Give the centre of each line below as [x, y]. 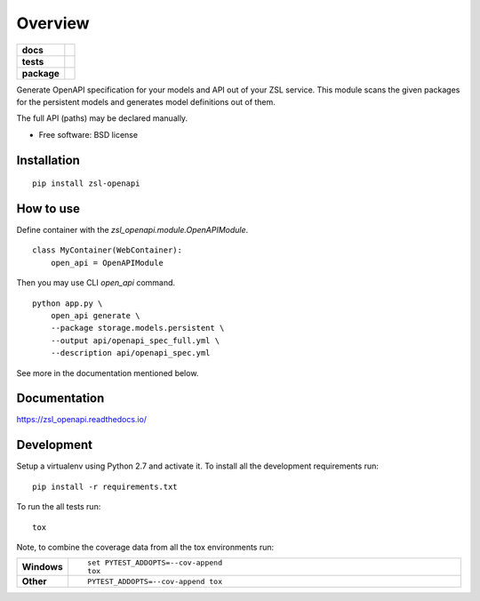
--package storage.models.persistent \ [137, 328]
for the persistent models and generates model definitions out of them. [146, 101]
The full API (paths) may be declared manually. [102, 118]
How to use [48, 208]
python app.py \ [68, 303]
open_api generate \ [95, 315]
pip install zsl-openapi [86, 184]
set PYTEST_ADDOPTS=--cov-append [155, 563]
